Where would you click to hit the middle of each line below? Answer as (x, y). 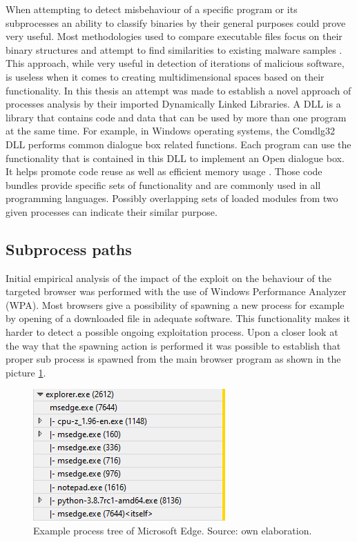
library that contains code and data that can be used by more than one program (176, 117)
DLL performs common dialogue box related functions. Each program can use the (178, 144)
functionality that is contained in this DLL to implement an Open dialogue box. (175, 158)
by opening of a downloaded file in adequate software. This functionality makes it (178, 318)
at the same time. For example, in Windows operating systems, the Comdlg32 (171, 131)
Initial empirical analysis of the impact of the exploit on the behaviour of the (168, 278)
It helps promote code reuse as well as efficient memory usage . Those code (164, 171)
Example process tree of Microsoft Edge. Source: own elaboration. (173, 531)
